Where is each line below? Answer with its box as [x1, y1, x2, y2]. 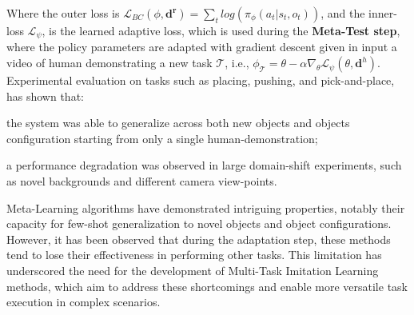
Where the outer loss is [6, 5, 120, 21]
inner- [368, 5, 397, 21]
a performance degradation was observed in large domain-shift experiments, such [6, 157, 402, 173]
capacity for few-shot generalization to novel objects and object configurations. [6, 215, 392, 232]
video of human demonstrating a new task [6, 54, 213, 71]
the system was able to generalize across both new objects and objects [6, 114, 350, 131]
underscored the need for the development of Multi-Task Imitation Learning [6, 261, 379, 278]
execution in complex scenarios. [6, 293, 161, 310]
